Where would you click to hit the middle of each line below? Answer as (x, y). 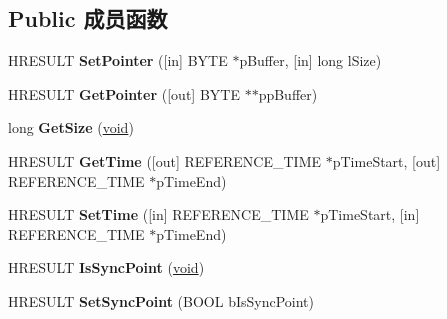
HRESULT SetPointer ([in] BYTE (118, 60)
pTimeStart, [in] (370, 214)
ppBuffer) (288, 93)
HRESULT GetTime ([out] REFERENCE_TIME (165, 160)
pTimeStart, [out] (386, 160)
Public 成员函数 (88, 18)
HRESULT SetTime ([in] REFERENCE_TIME (158, 214)
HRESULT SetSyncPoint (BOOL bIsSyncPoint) (161, 300)
